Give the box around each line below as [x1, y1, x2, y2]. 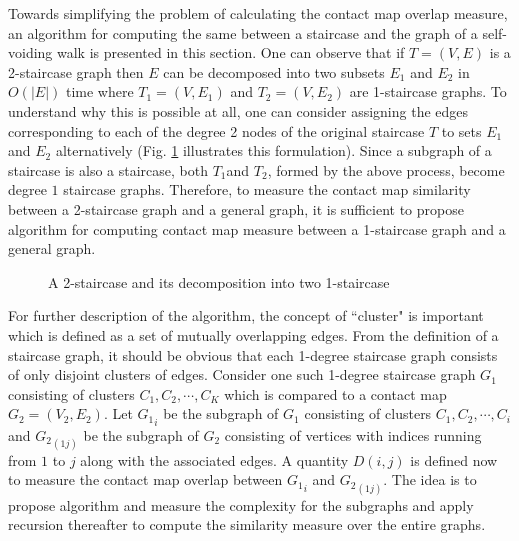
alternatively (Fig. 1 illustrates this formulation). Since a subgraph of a [55, 140, 492, 161]
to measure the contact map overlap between [8, 469, 283, 490]
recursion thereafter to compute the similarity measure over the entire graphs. [8, 514, 486, 535]
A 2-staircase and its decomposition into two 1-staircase [48, 271, 390, 292]
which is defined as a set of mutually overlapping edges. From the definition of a [8, 324, 499, 345]
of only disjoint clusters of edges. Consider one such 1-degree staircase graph [8, 364, 476, 385]
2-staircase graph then [8, 61, 144, 82]
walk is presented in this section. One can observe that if [57, 42, 405, 63]
